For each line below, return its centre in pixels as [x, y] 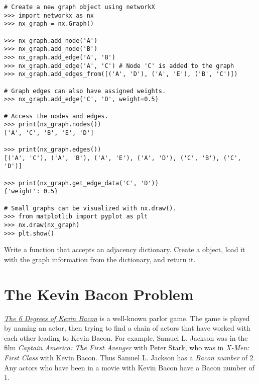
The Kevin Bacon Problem [99, 294]
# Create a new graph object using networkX [80, 7]
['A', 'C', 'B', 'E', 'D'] [49, 133]
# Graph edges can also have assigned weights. [85, 91]
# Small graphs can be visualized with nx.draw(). [90, 208]
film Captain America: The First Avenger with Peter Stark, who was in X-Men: [127, 348]
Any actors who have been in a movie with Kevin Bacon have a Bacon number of [129, 367]
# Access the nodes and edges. [56, 116]
